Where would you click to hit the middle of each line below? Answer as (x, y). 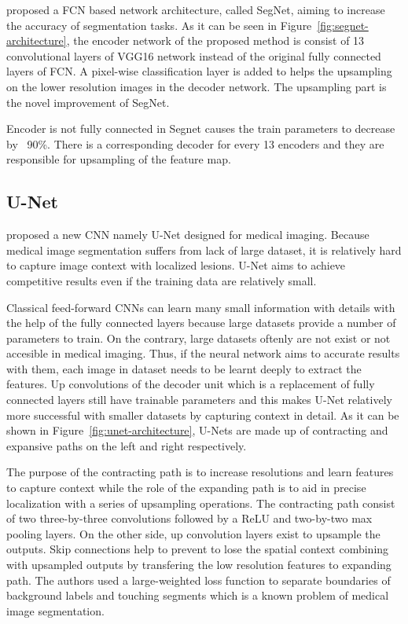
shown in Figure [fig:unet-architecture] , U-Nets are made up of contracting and (197, 430)
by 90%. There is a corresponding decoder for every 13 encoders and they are (195, 143)
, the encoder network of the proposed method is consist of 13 (215, 40)
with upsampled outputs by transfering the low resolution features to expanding (199, 565)
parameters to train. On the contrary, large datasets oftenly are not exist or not (198, 338)
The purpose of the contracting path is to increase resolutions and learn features (200, 472)
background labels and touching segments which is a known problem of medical (198, 595)
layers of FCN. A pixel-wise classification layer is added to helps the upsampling (199, 71)
